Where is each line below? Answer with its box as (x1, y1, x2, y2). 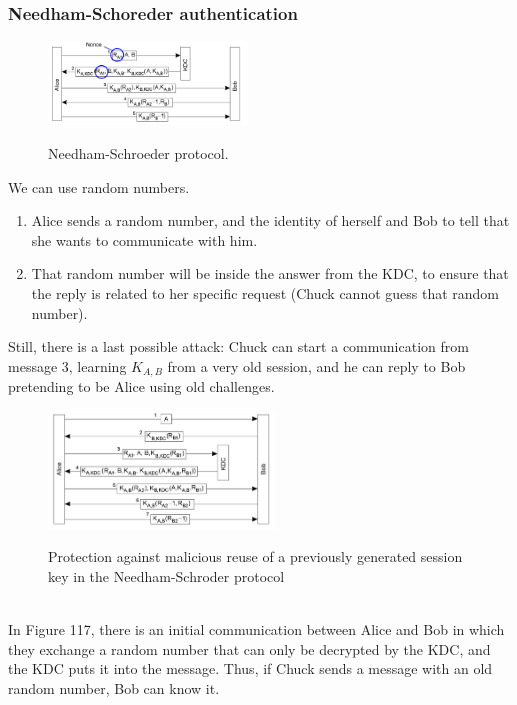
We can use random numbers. (8, 176, 190, 197)
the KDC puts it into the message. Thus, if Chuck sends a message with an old (8, 658, 493, 679)
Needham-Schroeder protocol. (48, 142, 229, 163)
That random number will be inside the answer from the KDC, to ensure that (31, 263, 509, 284)
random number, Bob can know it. (8, 678, 220, 699)
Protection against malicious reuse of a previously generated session (48, 546, 463, 567)
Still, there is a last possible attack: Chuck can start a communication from (8, 336, 469, 357)
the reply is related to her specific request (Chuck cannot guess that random (31, 282, 500, 303)
